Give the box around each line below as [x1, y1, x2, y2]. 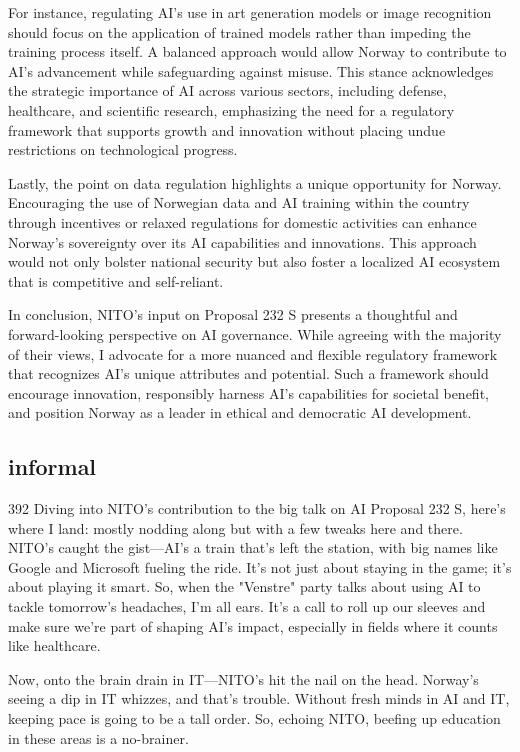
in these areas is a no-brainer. [8, 727, 189, 748]
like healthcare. [8, 635, 101, 656]
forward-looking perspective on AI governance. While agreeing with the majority [8, 323, 502, 344]
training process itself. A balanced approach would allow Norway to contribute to [8, 41, 507, 62]
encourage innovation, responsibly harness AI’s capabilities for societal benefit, [8, 382, 489, 403]
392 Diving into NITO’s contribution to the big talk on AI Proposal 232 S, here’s [8, 498, 506, 519]
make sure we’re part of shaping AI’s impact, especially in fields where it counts [8, 615, 498, 636]
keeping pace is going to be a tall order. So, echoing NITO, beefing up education [8, 708, 501, 729]
